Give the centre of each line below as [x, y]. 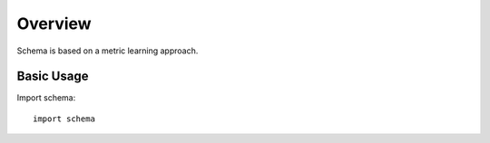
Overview [54, 24]
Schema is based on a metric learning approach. [108, 51]
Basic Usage [53, 76]
